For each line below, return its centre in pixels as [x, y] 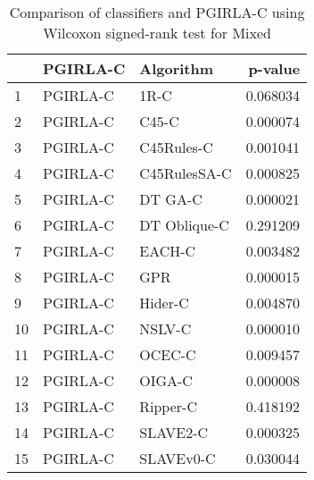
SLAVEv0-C [178, 458]
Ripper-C [168, 406]
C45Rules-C [176, 147]
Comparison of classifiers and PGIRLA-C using [157, 12]
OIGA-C [166, 380]
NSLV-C [165, 328]
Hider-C [164, 303]
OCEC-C [168, 354]
